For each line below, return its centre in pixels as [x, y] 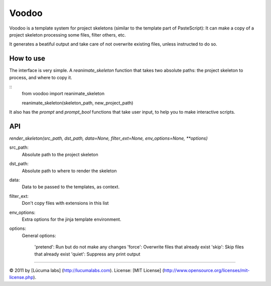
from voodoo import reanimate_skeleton [63, 94]
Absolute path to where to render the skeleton [70, 171]
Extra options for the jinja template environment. [72, 219]
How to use [27, 58]
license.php [21, 277]
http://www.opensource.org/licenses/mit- [207, 270]
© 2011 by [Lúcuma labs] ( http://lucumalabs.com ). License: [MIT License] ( [87, 270]
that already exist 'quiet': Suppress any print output [87, 254]
